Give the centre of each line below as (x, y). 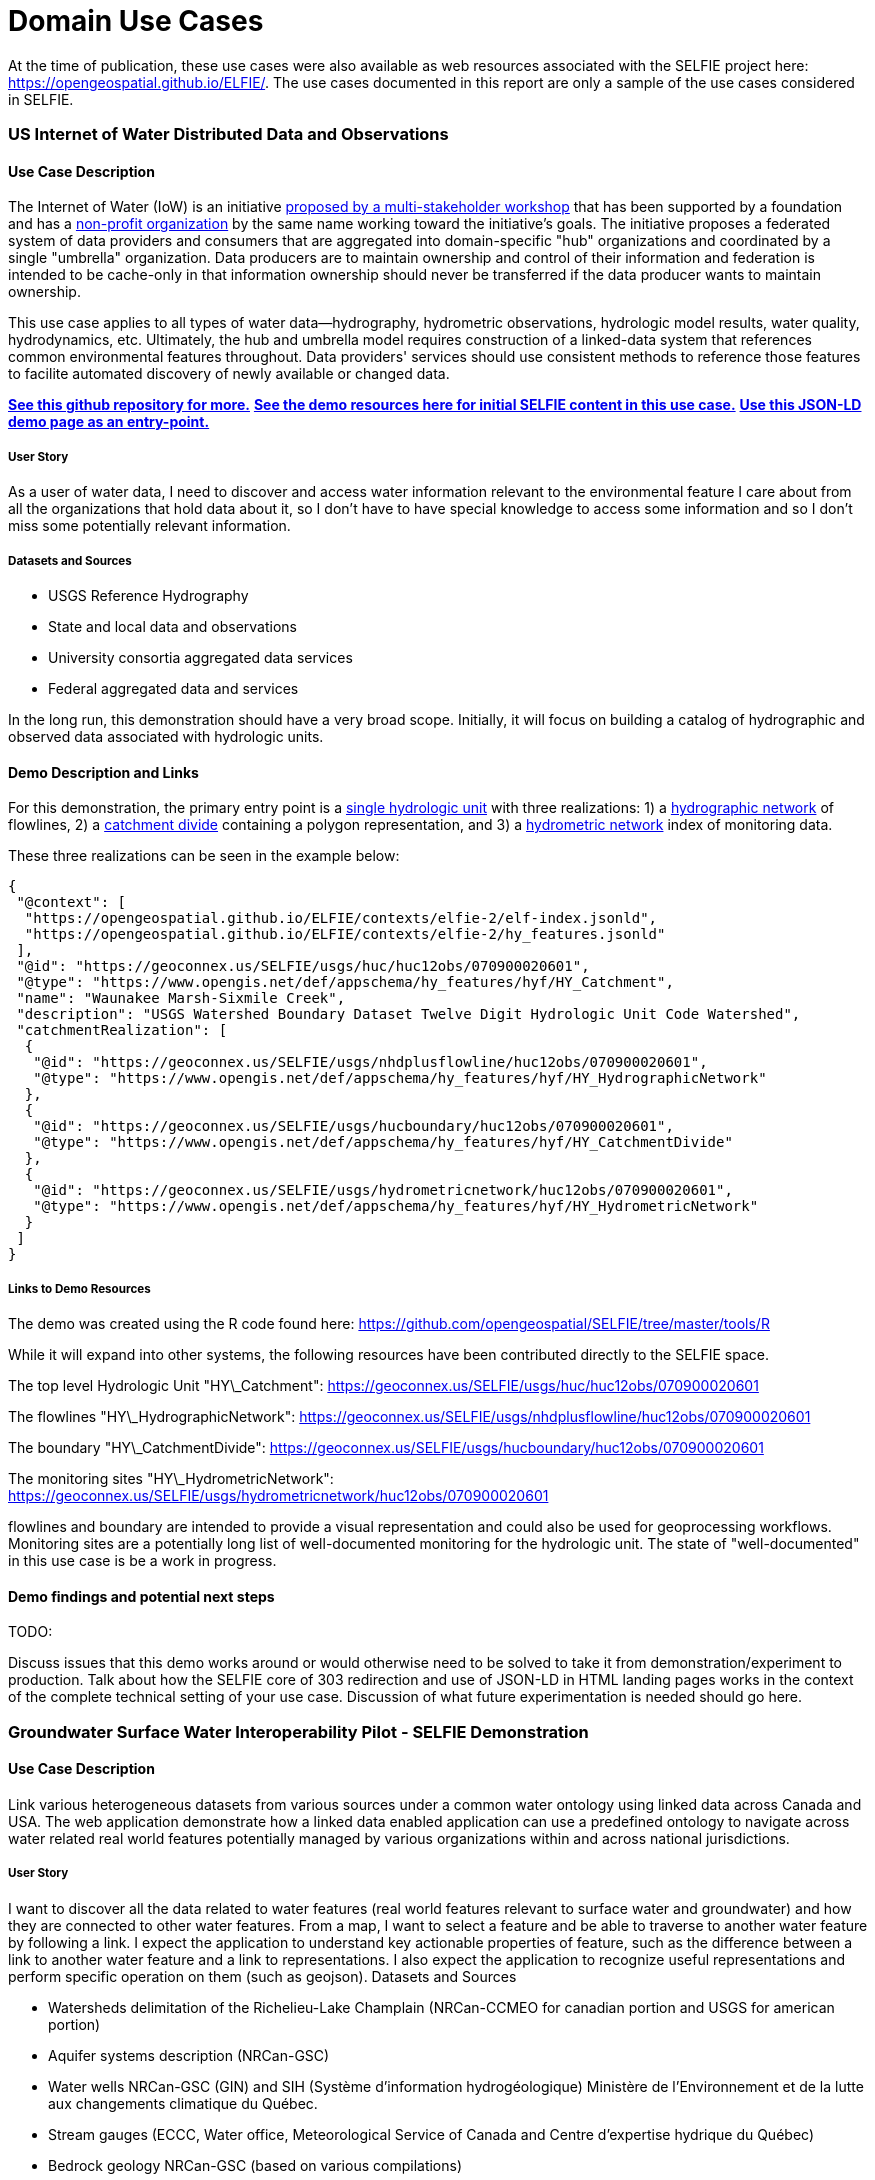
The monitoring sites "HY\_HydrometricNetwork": (171, 1478)
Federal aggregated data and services (173, 688)
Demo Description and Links (103, 772)
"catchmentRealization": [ (122, 1030)
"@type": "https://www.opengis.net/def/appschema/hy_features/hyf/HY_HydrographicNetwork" (400, 1078)
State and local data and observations (173, 626)
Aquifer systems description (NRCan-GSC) (189, 2055)
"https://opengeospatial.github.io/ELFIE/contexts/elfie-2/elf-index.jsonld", (341, 918)
